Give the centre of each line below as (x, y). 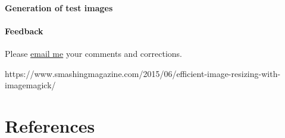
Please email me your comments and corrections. (94, 53)
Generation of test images (59, 7)
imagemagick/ (30, 85)
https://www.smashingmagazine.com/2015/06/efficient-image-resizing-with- (143, 73)
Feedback (24, 31)
